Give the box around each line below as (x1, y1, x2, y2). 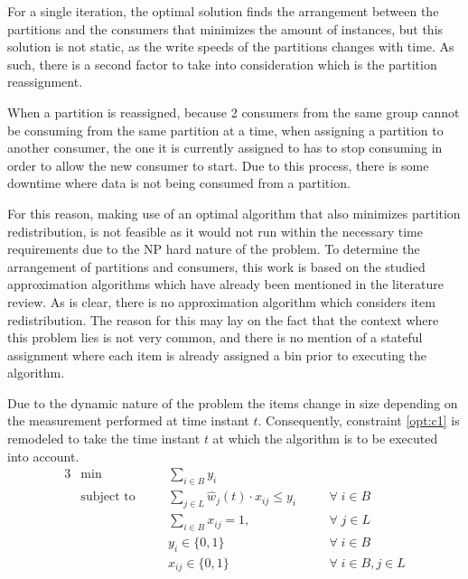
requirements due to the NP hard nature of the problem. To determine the (7, 239, 420, 258)
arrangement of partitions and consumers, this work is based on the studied (7, 257, 426, 275)
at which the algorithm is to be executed (212, 429, 438, 448)
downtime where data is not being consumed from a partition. (7, 173, 351, 192)
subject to (80, 490, 136, 504)
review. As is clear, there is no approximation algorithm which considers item (7, 292, 435, 311)
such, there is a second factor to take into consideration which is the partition (7, 54, 437, 73)
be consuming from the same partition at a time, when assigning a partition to (7, 120, 444, 139)
